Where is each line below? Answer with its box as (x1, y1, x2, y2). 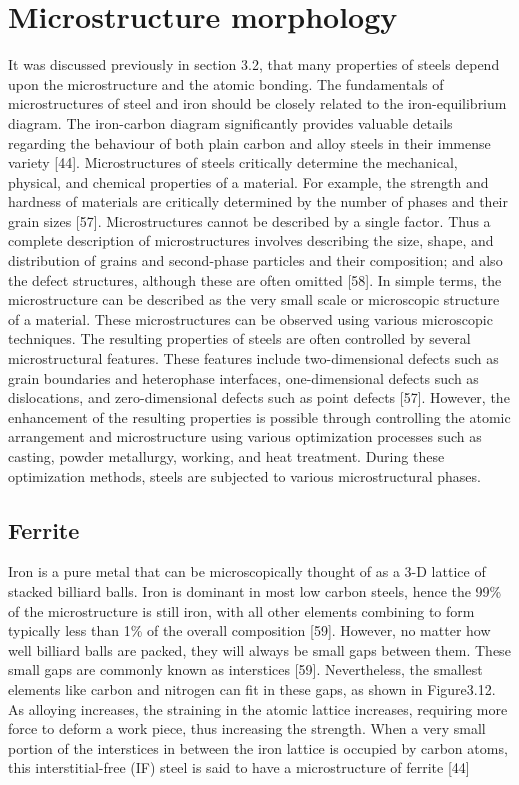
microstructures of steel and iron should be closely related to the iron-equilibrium (8, 93, 507, 114)
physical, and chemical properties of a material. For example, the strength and (8, 171, 489, 192)
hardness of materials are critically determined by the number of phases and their (8, 191, 508, 212)
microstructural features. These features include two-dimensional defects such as (8, 348, 499, 369)
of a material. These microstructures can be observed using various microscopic (8, 308, 493, 329)
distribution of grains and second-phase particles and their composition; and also (8, 250, 503, 271)
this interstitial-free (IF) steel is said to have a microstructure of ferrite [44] (8, 757, 470, 778)
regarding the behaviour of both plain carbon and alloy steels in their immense (8, 132, 491, 153)
